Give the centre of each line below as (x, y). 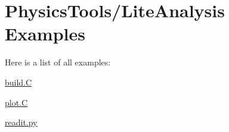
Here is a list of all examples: (58, 62)
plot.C (16, 102)
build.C (18, 82)
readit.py (21, 122)
